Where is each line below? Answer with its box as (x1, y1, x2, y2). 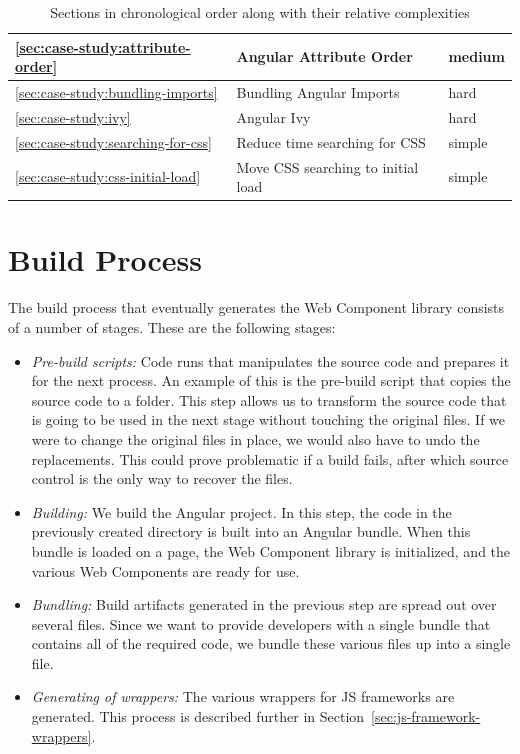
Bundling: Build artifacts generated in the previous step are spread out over (31, 594, 497, 615)
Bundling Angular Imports (236, 82, 400, 103)
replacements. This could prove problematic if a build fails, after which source (31, 448, 509, 469)
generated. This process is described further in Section (31, 706, 365, 727)
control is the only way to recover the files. (31, 468, 293, 489)
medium (448, 46, 505, 67)
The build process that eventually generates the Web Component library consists (8, 297, 505, 318)
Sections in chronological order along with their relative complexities (50, 2, 470, 22)
